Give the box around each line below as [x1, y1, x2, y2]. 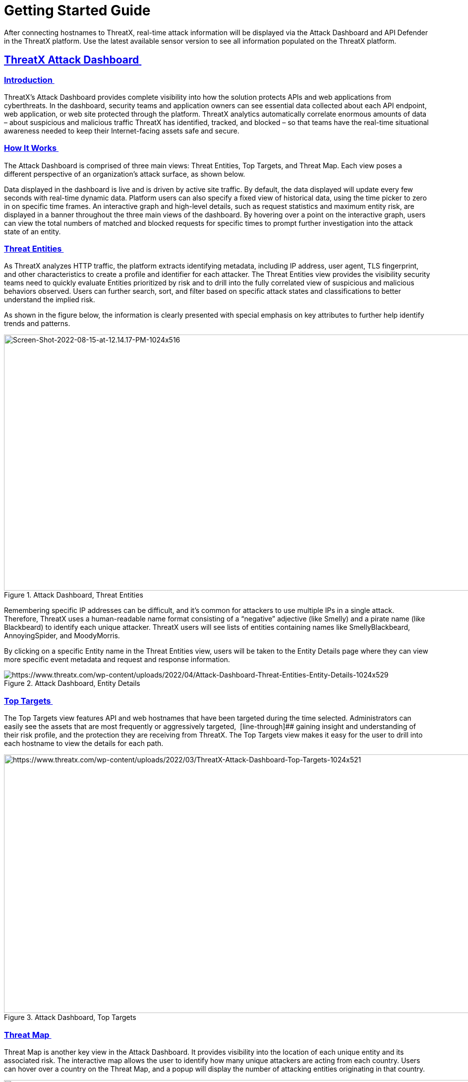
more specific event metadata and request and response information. [4, 655, 230, 664]
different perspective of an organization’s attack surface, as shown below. [4, 169, 245, 178]
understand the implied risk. [4, 295, 95, 304]
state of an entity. [4, 227, 61, 236]
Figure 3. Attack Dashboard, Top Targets [4, 1013, 136, 1022]
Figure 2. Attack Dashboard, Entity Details [4, 679, 140, 688]
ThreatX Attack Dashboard [4, 54, 139, 67]
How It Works [4, 143, 57, 153]
